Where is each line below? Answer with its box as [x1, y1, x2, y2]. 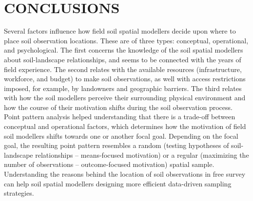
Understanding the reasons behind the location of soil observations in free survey [4, 169, 246, 179]
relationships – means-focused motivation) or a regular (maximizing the [35, 149, 249, 160]
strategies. [4, 188, 34, 198]
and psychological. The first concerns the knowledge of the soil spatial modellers [4, 45, 243, 55]
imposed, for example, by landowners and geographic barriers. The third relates [4, 83, 242, 93]
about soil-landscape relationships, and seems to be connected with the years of [4, 54, 241, 64]
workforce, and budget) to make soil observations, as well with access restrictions [4, 73, 246, 84]
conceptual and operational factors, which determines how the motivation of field [4, 121, 246, 131]
